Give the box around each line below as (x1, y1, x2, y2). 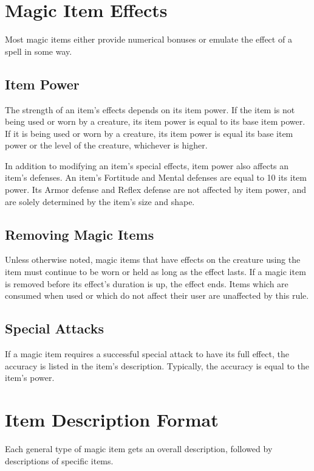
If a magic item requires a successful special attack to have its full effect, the (5, 347, 289, 360)
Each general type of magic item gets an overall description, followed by (5, 442, 273, 455)
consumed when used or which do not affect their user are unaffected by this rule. (5, 289, 309, 302)
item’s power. (5, 371, 55, 384)
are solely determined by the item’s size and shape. (5, 195, 195, 208)
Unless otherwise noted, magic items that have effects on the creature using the (5, 253, 301, 266)
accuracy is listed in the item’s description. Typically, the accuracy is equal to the (5, 359, 309, 372)
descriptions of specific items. (5, 454, 114, 467)
